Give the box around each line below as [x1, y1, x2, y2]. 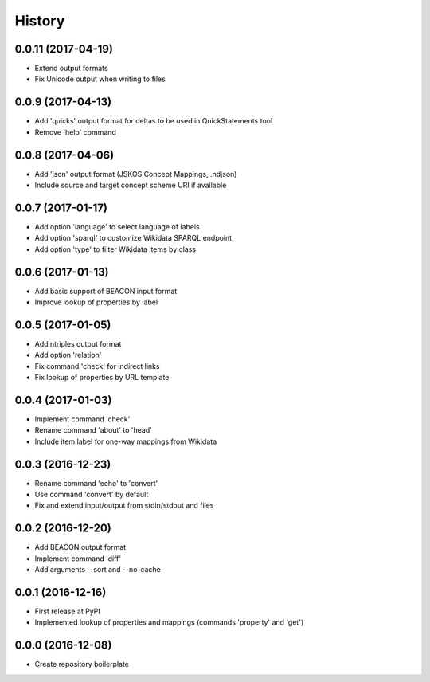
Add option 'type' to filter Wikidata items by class [34, 244, 197, 254]
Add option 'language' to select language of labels [34, 221, 201, 231]
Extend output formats [34, 64, 108, 73]
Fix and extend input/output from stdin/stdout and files [34, 500, 214, 510]
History [14, 12, 65, 29]
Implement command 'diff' [34, 554, 121, 563]
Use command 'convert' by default [34, 490, 149, 500]
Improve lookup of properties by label [34, 297, 158, 307]
